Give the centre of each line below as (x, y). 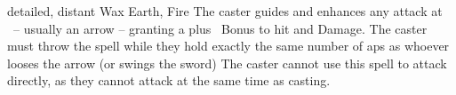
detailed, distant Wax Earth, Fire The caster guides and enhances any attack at (225, 11)
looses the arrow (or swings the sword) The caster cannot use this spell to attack (227, 63)
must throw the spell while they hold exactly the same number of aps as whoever (228, 46)
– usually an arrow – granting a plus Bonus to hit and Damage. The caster (220, 28)
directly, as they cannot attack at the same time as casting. (169, 80)
